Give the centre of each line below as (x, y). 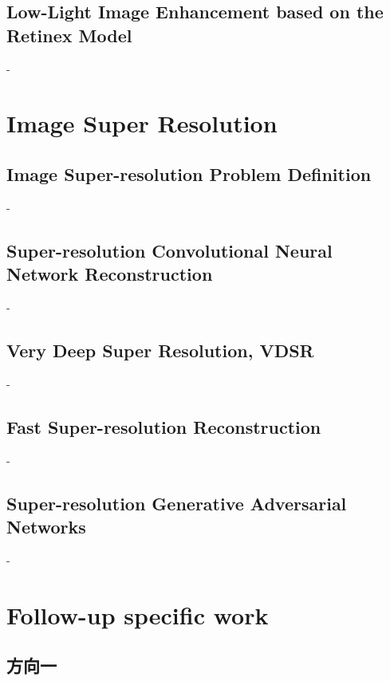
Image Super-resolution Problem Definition (189, 173)
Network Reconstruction (110, 274)
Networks (46, 526)
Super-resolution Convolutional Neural (169, 250)
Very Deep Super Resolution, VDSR (160, 350)
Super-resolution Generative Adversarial (177, 503)
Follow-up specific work (138, 614)
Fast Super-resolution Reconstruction (164, 426)
